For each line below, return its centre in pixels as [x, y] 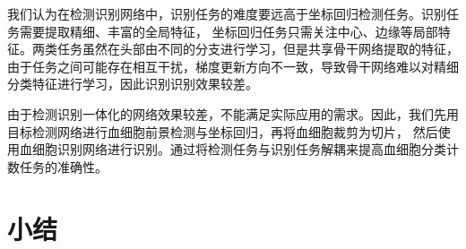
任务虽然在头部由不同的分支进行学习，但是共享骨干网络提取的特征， [258, 49]
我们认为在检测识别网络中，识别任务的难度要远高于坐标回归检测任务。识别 [227, 13]
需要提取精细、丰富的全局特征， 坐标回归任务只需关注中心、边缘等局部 [229, 31]
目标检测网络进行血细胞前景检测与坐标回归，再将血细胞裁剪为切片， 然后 [223, 131]
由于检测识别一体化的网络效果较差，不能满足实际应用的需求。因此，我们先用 [233, 113]
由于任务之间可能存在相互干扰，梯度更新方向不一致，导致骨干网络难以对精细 [233, 66]
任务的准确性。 [63, 166]
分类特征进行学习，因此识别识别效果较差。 [133, 84]
